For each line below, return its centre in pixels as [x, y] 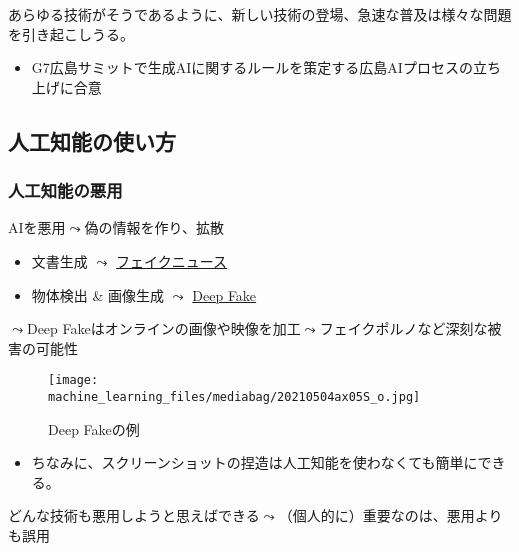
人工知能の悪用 [65, 190]
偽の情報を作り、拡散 [154, 227]
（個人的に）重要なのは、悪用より [390, 515]
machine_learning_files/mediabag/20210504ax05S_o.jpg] [234, 397]
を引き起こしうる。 [71, 33]
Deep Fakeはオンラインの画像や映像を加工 [163, 328]
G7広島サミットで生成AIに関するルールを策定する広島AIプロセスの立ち [266, 67]
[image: [73, 380]
